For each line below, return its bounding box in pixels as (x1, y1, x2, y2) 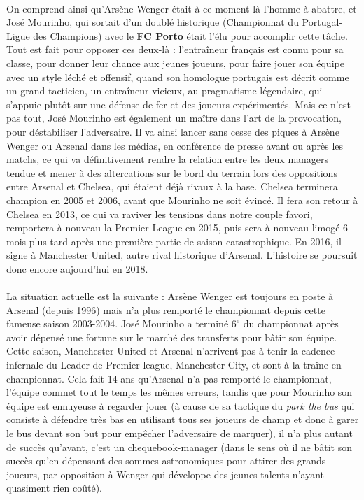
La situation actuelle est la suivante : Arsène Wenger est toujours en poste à (6, 289, 334, 303)
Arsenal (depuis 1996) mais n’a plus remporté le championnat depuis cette (6, 302, 325, 317)
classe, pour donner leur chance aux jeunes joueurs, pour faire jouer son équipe (6, 55, 344, 70)
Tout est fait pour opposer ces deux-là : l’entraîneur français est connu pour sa (6, 42, 344, 57)
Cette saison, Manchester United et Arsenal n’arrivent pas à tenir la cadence (6, 343, 335, 358)
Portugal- (302, 15, 342, 29)
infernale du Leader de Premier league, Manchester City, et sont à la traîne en (6, 357, 342, 372)
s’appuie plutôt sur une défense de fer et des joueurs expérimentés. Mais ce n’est (6, 97, 351, 111)
